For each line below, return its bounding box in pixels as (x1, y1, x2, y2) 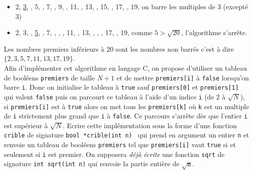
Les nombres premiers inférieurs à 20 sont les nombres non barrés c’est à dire (4, 43, 234, 54)
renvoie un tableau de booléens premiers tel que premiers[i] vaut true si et (4, 139, 236, 150)
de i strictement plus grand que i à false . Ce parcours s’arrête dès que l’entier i (4, 111, 248, 121)
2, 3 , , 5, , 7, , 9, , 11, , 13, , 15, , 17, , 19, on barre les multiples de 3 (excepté (15, 1, 248, 11)
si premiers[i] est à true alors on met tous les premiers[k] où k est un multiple (4, 101, 249, 111)
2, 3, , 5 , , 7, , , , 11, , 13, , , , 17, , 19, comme (15, 27, 153, 38)
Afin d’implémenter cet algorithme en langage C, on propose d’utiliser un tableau (4, 62, 247, 73)
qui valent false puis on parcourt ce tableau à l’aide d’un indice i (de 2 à (4, 91, 226, 101)
